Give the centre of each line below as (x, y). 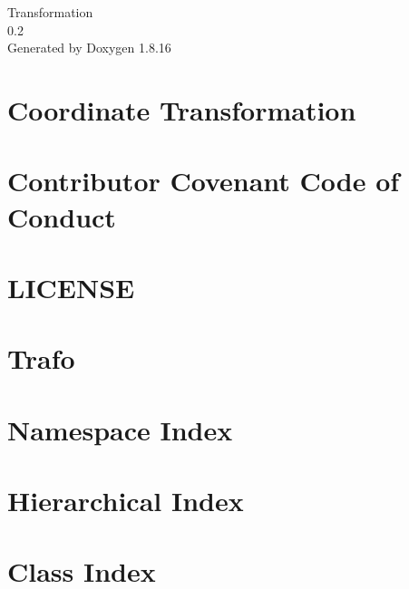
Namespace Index (120, 429)
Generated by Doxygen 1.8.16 (89, 48)
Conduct (62, 216)
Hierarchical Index (126, 501)
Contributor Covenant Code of (204, 181)
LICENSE (71, 287)
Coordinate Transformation (182, 109)
